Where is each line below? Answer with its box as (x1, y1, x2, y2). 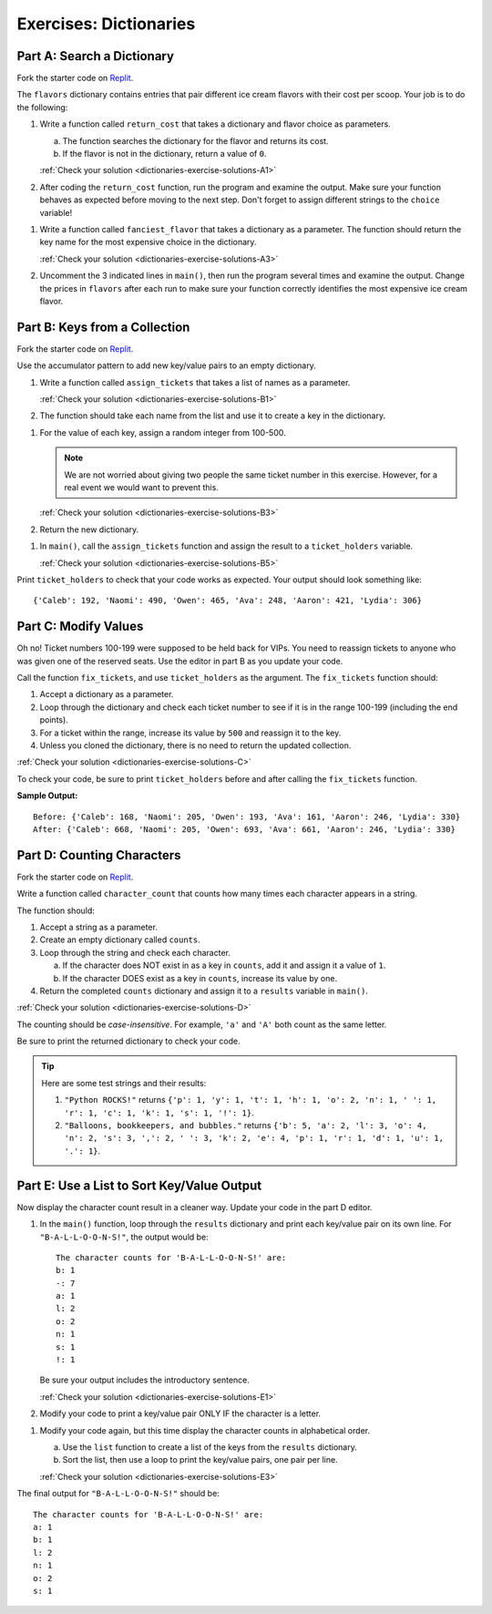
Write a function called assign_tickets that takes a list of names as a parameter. (39, 376, 351, 387)
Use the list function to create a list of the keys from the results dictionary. (62, 1441, 357, 1453)
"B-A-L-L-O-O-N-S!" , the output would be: (39, 1231, 209, 1242)
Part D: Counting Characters (16, 848, 181, 863)
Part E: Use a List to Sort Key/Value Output (16, 1177, 262, 1193)
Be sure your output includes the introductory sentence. (39, 1374, 251, 1385)
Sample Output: (16, 790, 78, 801)
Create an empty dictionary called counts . (39, 934, 200, 945)
